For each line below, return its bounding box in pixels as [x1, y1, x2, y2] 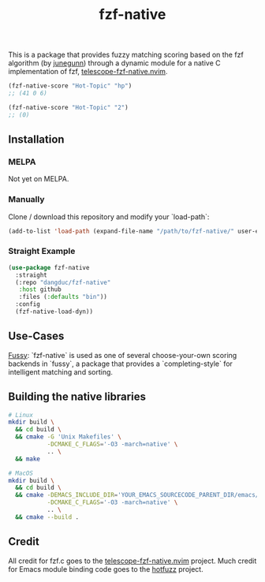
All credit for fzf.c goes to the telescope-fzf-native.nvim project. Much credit [8, 556, 257, 565]
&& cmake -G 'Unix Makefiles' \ [15, 433, 122, 441]
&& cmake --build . [15, 513, 80, 521]
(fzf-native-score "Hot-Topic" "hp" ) [8, 82, 132, 90]
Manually [8, 194, 45, 205]
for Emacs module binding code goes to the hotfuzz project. [8, 564, 203, 573]
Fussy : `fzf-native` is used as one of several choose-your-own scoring [8, 350, 237, 360]
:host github [18, 285, 62, 293]
